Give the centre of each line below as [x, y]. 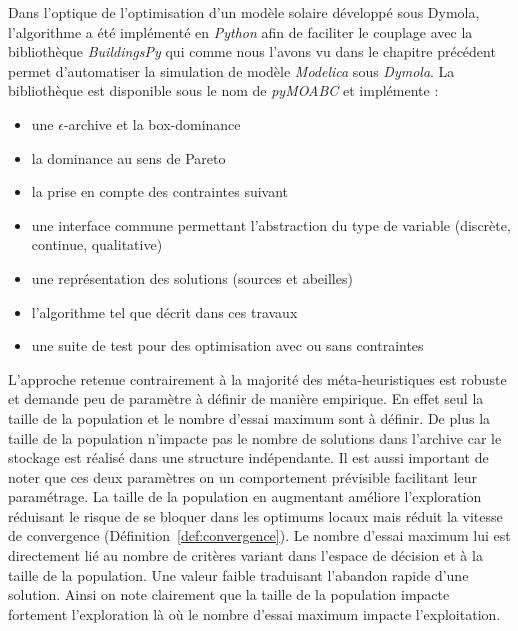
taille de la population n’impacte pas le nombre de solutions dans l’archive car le [255, 437]
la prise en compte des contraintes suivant [160, 191]
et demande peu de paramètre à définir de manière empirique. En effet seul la [246, 398]
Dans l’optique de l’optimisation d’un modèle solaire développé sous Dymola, [244, 12]
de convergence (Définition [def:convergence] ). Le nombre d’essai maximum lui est [259, 535]
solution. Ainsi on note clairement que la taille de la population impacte [229, 594]
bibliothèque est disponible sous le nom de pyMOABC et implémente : [223, 90]
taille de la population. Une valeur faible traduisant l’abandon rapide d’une [238, 574]
